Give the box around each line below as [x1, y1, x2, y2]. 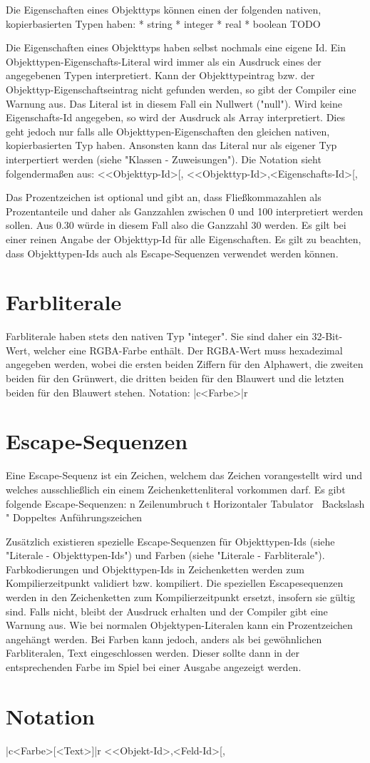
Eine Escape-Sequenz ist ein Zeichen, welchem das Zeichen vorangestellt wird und [6, 468, 363, 483]
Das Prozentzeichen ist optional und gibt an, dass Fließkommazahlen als [6, 190, 322, 205]
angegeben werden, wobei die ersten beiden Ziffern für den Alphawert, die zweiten [6, 357, 364, 372]
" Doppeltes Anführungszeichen [6, 510, 143, 525]
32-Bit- [312, 329, 343, 344]
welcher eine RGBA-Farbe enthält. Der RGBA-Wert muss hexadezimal [33, 342, 343, 357]
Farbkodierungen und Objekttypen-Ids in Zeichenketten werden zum [6, 561, 304, 576]
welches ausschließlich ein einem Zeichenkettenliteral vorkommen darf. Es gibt [6, 481, 346, 496]
